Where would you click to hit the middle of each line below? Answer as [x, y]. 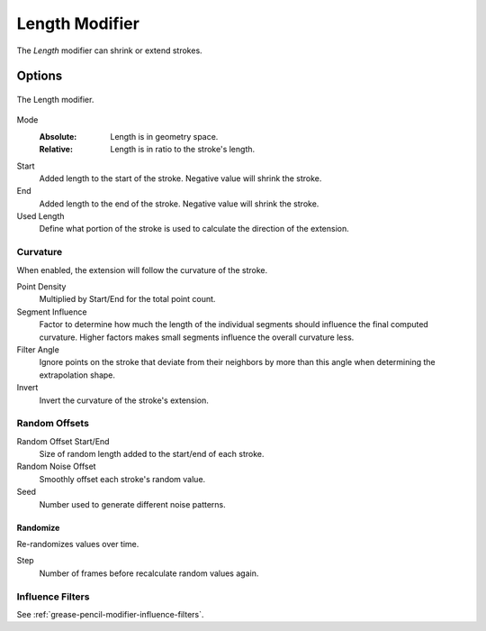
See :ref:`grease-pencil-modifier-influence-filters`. [110, 614]
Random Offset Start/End [63, 441]
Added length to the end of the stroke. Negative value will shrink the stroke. [179, 204]
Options [40, 76]
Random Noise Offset [56, 466]
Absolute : [58, 136]
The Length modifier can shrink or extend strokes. [109, 50]
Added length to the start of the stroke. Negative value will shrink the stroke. [180, 178]
